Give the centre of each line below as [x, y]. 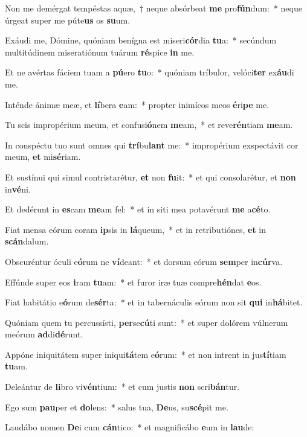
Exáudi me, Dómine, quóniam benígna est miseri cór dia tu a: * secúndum [141, 40]
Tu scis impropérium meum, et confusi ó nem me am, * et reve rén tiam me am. [149, 125]
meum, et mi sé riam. [43, 157]
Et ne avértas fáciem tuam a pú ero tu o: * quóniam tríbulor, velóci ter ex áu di [150, 72]
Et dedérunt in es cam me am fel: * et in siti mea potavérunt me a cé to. [138, 209]
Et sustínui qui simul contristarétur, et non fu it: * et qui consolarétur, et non [150, 177]
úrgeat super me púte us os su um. [68, 20]
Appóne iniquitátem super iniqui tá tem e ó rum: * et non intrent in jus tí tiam [146, 354]
